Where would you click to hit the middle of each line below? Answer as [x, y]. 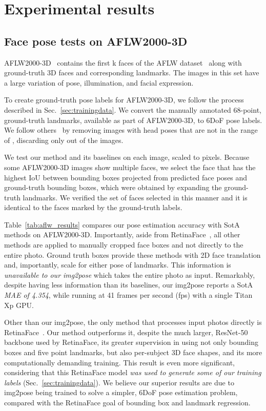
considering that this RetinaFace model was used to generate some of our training [133, 372]
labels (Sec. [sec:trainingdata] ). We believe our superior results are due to [119, 382]
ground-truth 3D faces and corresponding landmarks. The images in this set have [132, 73]
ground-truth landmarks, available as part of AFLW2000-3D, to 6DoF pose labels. [133, 120]
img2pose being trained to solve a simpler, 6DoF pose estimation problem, [121, 392]
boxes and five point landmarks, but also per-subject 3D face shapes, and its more [133, 352]
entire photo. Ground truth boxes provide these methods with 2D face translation [132, 254]
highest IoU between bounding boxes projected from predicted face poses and [126, 177]
